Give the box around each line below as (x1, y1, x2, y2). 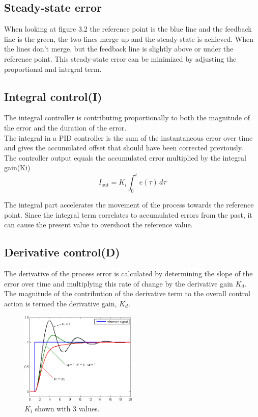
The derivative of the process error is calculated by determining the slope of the (4, 268, 253, 279)
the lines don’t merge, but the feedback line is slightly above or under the (4, 43, 234, 54)
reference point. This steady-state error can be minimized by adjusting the (4, 53, 237, 64)
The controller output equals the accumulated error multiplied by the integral (4, 152, 246, 163)
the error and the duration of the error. (4, 122, 127, 133)
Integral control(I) (4, 88, 102, 104)
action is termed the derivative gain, (4, 298, 117, 308)
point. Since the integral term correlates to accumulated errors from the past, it (4, 209, 252, 220)
